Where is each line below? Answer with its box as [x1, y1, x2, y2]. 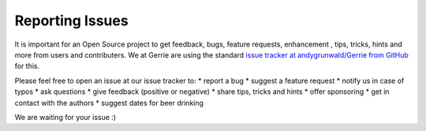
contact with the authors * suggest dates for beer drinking [14, 98, 204, 107]
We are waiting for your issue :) [14, 112, 117, 122]
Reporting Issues [14, 12, 129, 29]
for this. [14, 62, 40, 71]
